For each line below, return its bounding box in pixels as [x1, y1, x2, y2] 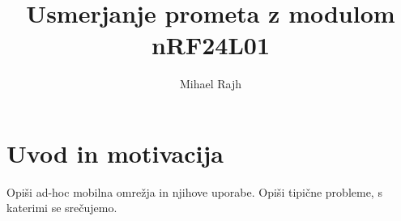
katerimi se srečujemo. [6, 199, 117, 216]
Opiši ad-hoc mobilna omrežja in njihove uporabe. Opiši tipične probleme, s [6, 183, 382, 200]
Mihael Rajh [179, 75, 242, 92]
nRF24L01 [151, 28, 271, 62]
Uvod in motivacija [6, 136, 224, 169]
